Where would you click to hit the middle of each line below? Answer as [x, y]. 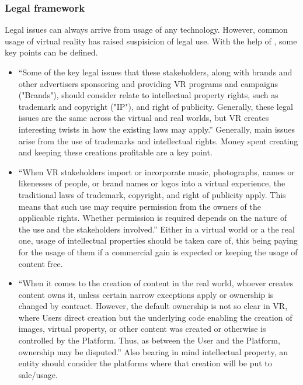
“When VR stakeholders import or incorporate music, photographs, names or [156, 171]
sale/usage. [38, 374]
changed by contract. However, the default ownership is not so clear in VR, [153, 306]
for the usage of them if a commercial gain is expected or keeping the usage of [158, 252]
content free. [41, 263]
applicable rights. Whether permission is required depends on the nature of [153, 218]
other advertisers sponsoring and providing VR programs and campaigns [148, 83]
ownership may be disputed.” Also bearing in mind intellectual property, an [153, 351]
